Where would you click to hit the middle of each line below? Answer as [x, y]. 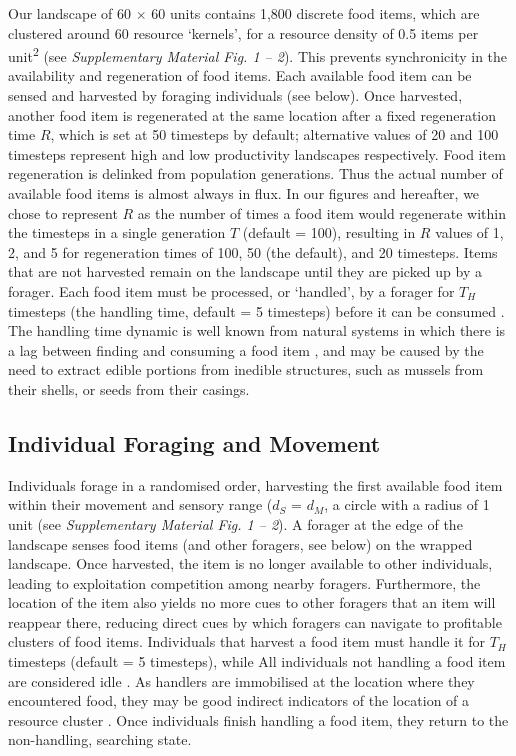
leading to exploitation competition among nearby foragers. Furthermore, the [244, 582]
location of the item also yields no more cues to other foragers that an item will [252, 602]
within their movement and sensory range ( [140, 504]
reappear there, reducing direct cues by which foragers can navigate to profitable [255, 621]
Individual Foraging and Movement [194, 442]
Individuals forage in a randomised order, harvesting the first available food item [255, 484]
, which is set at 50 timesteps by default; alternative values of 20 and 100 [274, 134]
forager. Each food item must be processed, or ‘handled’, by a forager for [231, 290]
